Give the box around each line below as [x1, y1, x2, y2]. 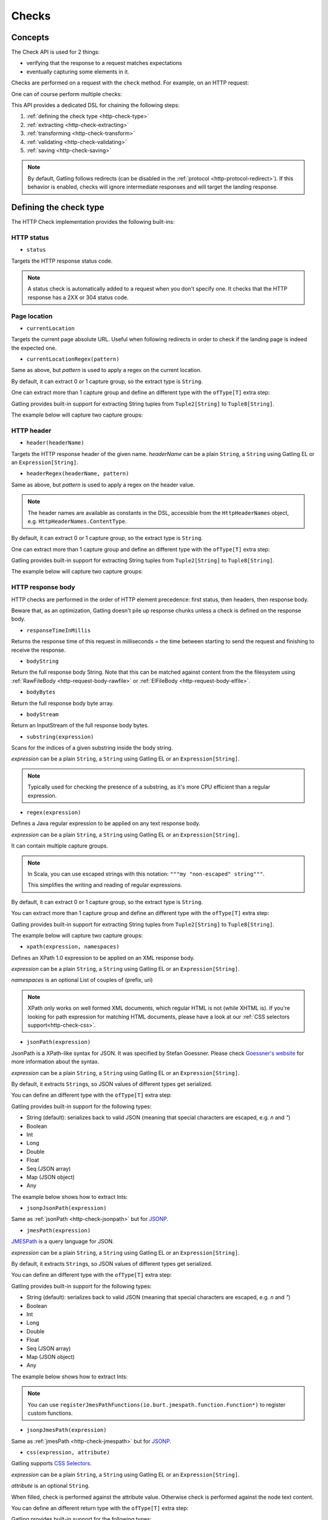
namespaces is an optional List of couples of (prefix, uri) [11, 976, 153, 984]
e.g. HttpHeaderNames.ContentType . [27, 517, 127, 525]
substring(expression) [26, 733, 94, 740]
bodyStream [26, 711, 59, 717]
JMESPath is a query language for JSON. [11, 1238, 115, 1245]
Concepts [11, 32, 49, 43]
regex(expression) [26, 809, 81, 816]
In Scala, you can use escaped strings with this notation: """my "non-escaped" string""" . [27, 870, 265, 877]
